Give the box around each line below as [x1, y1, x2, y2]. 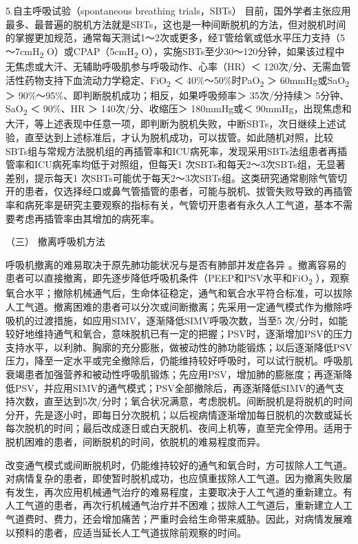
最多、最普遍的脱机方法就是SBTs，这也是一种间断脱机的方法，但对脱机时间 [6, 17, 346, 31]
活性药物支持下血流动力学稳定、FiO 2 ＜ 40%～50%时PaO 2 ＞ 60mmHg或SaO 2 [6, 72, 349, 89]
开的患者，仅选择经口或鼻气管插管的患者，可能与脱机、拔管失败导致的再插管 [6, 184, 352, 198]
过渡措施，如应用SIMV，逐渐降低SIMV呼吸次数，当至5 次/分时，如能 [34, 313, 348, 327]
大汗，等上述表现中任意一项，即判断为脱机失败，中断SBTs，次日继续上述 [6, 116, 337, 131]
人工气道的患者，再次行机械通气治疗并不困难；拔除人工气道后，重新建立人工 [6, 498, 352, 512]
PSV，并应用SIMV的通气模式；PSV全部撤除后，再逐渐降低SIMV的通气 [14, 380, 335, 395]
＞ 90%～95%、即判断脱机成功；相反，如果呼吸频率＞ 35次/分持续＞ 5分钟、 [6, 87, 350, 102]
